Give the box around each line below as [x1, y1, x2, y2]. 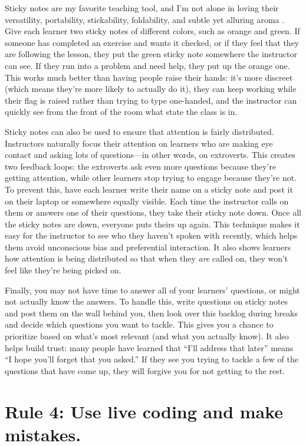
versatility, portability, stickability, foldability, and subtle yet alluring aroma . [5, 13, 285, 25]
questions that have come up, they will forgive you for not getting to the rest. [5, 364, 285, 376]
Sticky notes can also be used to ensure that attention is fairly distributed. [5, 125, 274, 137]
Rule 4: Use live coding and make [5, 399, 284, 423]
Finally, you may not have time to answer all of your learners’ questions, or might [5, 283, 300, 296]
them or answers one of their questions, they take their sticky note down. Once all [5, 206, 301, 219]
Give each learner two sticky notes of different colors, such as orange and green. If [5, 25, 300, 37]
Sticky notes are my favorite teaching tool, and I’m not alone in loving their [5, 2, 279, 14]
